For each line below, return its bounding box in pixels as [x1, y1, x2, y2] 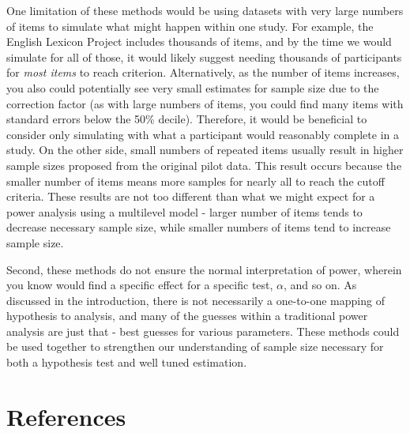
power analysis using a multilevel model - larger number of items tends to [6, 203, 363, 220]
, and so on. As [284, 277, 357, 293]
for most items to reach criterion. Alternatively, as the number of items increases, [6, 64, 400, 81]
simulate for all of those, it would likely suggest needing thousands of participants [6, 48, 402, 65]
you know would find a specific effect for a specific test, [6, 277, 273, 293]
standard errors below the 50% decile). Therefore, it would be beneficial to [6, 111, 367, 127]
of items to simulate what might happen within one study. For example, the [6, 17, 374, 34]
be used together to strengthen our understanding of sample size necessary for [6, 338, 384, 355]
